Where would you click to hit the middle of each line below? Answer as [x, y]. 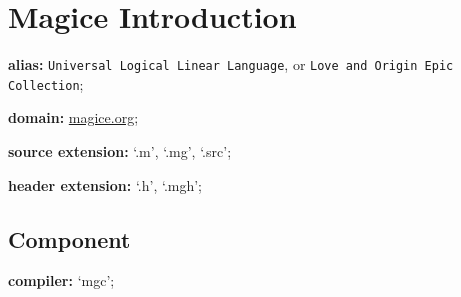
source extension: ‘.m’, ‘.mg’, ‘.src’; [120, 151]
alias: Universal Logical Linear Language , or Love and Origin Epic [231, 64]
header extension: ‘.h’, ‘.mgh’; [105, 184]
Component [69, 238]
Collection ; [46, 83]
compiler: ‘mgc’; [61, 280]
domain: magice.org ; [73, 117]
